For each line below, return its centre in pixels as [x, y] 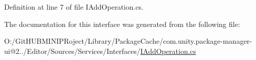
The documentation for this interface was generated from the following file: [122, 24]
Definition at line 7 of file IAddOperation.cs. [74, 7]
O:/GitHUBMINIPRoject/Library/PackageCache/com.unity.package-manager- [128, 41]
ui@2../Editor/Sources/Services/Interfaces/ [72, 51]
